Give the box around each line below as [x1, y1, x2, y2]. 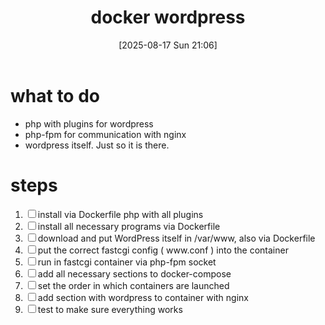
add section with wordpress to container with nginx [37, 291, 249, 303]
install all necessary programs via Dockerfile [37, 220, 221, 232]
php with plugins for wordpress [24, 117, 154, 130]
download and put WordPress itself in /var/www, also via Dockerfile [37, 232, 316, 244]
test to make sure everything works [37, 303, 183, 315]
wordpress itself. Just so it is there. [24, 139, 170, 151]
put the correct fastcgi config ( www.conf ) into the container [37, 244, 289, 256]
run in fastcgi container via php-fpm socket [37, 256, 217, 268]
